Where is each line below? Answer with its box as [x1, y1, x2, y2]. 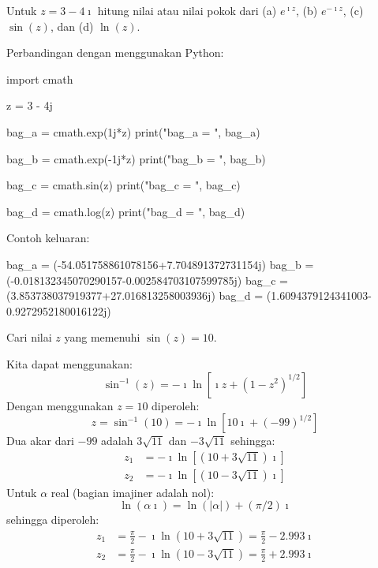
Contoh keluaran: [6, 230, 90, 246]
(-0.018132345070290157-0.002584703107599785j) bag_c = [6, 271, 288, 288]
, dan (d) [50, 17, 94, 34]
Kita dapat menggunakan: [6, 355, 133, 372]
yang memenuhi [64, 329, 140, 346]
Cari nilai [6, 329, 52, 346]
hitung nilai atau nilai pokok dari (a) [97, 2, 277, 18]
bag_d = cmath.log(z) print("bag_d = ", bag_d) [6, 203, 245, 219]
